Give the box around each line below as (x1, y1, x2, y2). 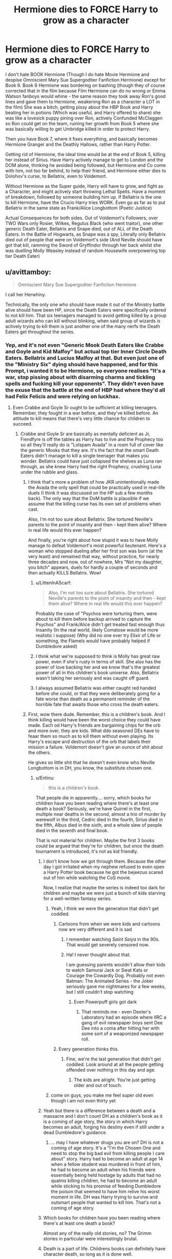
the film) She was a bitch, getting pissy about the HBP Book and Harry (5, 104, 154, 110)
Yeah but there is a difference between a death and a (43, 1108, 156, 1114)
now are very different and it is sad (58, 926, 132, 932)
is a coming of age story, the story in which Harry (43, 1118, 147, 1125)
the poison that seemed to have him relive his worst (51, 1189, 160, 1195)
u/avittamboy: (5, 268, 51, 277)
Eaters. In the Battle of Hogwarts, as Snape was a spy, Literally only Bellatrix (5, 231, 166, 237)
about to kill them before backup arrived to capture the (35, 616, 152, 622)
